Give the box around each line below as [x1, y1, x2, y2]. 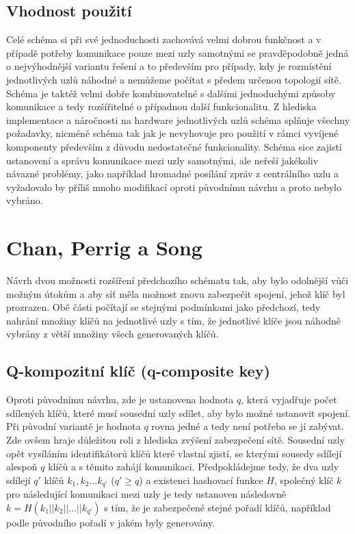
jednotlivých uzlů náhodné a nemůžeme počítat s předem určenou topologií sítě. [6, 72, 341, 86]
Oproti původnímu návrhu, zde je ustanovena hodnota [6, 392, 234, 407]
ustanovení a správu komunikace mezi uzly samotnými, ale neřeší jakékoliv [6, 153, 319, 167]
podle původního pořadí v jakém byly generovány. [6, 515, 215, 529]
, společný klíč [274, 472, 334, 487]
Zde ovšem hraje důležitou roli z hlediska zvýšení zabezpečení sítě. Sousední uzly [6, 433, 345, 446]
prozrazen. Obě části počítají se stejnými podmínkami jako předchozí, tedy [6, 300, 321, 314]
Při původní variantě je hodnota [6, 419, 141, 433]
